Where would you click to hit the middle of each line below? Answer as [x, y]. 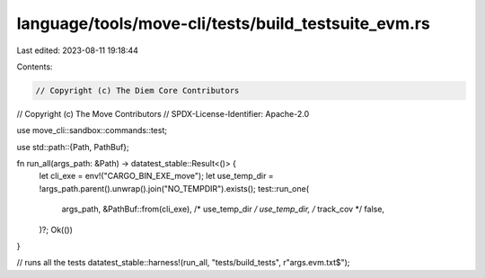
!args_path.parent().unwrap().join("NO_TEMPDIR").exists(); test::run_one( [174, 188]
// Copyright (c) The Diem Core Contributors [137, 90]
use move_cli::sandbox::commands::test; [92, 130]
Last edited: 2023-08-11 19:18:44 [78, 50]
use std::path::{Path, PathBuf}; [73, 147]
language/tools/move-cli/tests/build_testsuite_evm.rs [223, 23]
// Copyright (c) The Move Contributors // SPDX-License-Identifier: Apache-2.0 [163, 113]
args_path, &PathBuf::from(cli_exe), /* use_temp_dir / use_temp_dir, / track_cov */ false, [223, 209]
